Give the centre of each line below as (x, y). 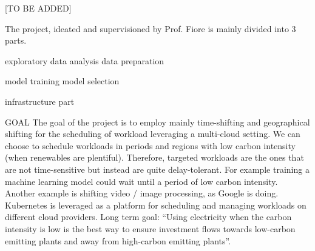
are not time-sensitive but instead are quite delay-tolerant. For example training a (157, 169)
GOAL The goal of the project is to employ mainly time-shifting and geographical (157, 122)
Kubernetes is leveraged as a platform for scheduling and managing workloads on (156, 205)
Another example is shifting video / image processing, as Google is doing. (142, 193)
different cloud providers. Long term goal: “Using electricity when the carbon (148, 217)
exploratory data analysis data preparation (85, 60)
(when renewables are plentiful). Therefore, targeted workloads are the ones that (154, 157)
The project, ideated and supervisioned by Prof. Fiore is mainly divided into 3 (151, 28)
